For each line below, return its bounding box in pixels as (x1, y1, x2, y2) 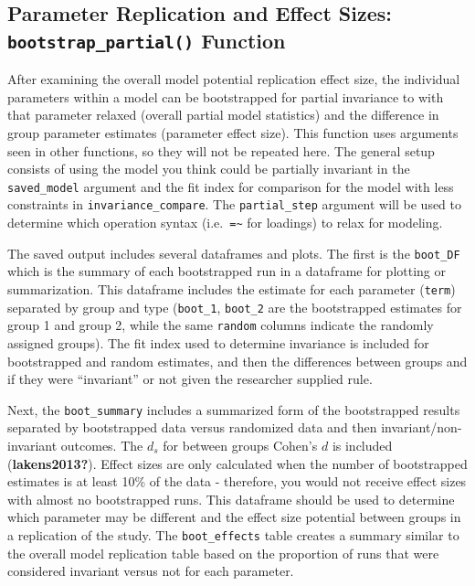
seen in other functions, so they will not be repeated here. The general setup (7, 141, 435, 160)
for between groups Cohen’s (163, 435, 318, 454)
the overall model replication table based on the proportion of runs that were (7, 543, 439, 562)
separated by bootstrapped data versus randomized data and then (7, 418, 377, 437)
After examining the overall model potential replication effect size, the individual (7, 69, 460, 89)
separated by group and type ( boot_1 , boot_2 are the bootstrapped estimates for (7, 297, 462, 316)
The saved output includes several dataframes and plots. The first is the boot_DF (7, 243, 460, 262)
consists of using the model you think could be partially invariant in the (7, 159, 410, 178)
